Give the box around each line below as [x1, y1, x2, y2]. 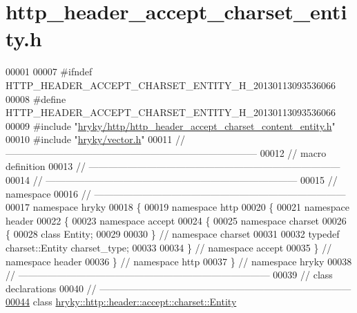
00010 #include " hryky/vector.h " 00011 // [6, 132, 185, 146]
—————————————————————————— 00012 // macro [6, 145, 327, 160]
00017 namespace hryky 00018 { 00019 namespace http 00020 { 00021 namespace [6, 200, 350, 214]
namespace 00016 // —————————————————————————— [6, 186, 346, 200]
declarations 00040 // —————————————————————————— [6, 281, 351, 295]
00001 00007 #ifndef [6, 64, 93, 79]
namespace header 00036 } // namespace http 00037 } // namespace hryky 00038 [6, 254, 352, 268]
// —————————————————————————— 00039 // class [6, 267, 333, 282]
